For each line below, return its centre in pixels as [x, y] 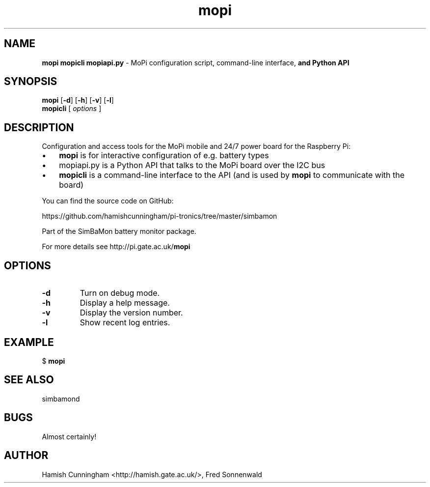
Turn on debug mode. [120, 293]
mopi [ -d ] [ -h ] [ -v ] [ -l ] [78, 100]
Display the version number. [131, 313]
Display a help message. [125, 303]
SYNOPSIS [31, 82]
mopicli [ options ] [72, 109]
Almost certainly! [69, 436]
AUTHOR [26, 456]
